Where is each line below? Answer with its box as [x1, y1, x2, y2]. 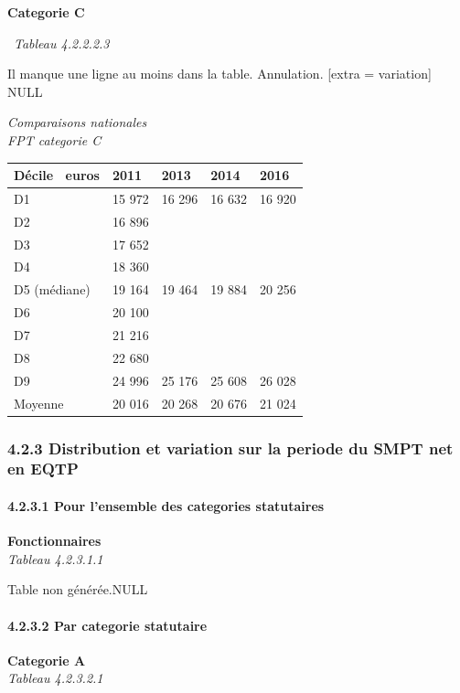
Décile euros [14, 165, 100, 185]
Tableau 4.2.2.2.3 [14, 33, 110, 52]
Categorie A [7, 650, 86, 669]
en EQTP [7, 457, 79, 480]
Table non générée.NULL [7, 580, 148, 599]
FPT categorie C [7, 130, 102, 149]
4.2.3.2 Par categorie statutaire [7, 615, 208, 634]
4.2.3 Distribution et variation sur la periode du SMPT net [7, 436, 454, 459]
